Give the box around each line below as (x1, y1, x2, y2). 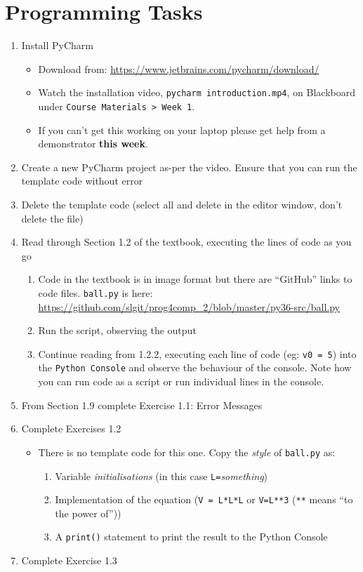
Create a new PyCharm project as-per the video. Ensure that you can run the (21, 159, 357, 174)
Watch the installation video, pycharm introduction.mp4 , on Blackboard (38, 85, 355, 100)
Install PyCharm (21, 38, 94, 53)
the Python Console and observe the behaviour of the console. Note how (38, 360, 352, 375)
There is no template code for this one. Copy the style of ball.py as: (38, 444, 336, 459)
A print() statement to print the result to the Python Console (55, 529, 328, 544)
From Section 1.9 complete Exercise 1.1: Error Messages (21, 397, 263, 412)
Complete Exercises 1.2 (21, 421, 121, 436)
